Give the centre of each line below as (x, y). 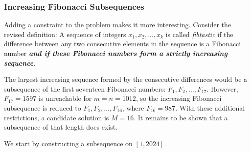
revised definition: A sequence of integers (65, 34)
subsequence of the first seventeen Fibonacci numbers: (85, 88)
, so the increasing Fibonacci (179, 98)
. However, (222, 88)
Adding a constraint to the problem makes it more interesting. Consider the (118, 25)
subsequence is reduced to (43, 107)
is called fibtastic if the (199, 34)
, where (133, 107)
